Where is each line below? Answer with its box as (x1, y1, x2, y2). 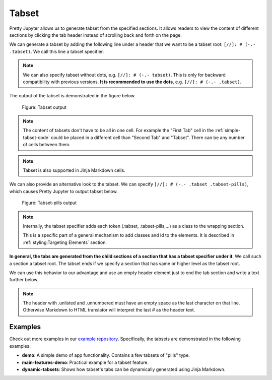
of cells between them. (23, 142, 71, 148)
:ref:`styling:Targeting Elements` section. (23, 239, 107, 245)
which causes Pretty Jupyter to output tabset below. (9, 188, 118, 194)
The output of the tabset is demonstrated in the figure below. (9, 93, 136, 99)
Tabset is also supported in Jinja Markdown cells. (23, 167, 125, 173)
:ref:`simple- (215, 128, 241, 134)
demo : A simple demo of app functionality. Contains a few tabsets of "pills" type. (22, 352, 190, 358)
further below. (9, 277, 39, 283)
